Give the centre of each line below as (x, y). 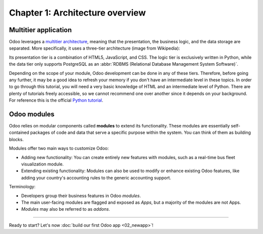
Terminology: (22, 187)
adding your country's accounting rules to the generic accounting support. (96, 178)
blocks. (16, 139)
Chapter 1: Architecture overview (77, 13)
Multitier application (40, 30)
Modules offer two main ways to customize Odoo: (59, 148)
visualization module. (42, 164)
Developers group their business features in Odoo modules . (81, 196)
